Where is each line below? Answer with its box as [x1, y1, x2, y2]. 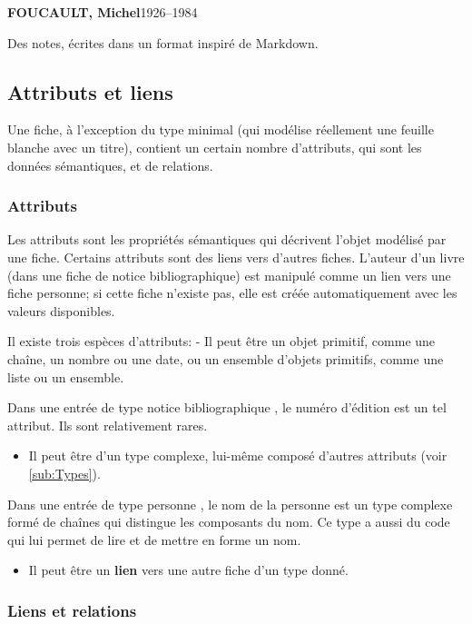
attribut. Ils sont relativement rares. [7, 415, 208, 434]
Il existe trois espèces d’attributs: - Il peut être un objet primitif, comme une [7, 332, 436, 351]
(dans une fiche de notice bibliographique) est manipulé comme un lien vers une [7, 265, 451, 284]
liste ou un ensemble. [7, 367, 124, 386]
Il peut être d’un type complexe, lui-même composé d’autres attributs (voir [28, 446, 447, 465]
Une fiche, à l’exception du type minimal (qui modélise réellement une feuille [7, 120, 434, 139]
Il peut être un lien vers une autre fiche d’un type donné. [28, 560, 349, 579]
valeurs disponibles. [7, 301, 115, 320]
